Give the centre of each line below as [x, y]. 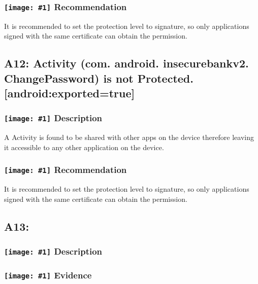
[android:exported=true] [70, 93]
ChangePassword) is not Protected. [99, 78]
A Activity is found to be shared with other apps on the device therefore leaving [129, 137]
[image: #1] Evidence [48, 275]
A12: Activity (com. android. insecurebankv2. [126, 63]
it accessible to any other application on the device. [84, 147]
